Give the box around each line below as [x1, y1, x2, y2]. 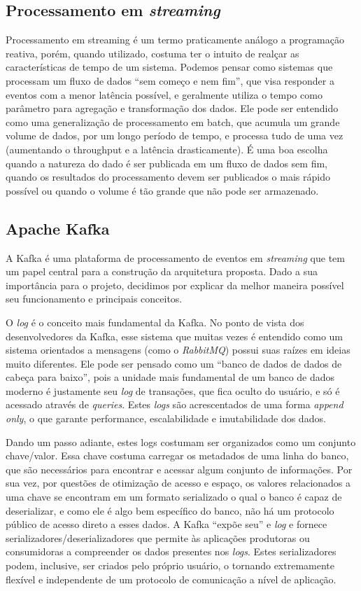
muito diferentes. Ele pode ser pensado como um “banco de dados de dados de [6, 356, 342, 370]
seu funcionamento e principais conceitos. [6, 291, 183, 306]
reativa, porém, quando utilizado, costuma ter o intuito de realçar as [6, 46, 299, 60]
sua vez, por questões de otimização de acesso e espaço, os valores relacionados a [6, 475, 351, 490]
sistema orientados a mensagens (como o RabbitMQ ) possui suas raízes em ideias [6, 342, 351, 357]
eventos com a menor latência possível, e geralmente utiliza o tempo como [6, 87, 323, 102]
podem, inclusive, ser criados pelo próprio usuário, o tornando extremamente [6, 558, 334, 572]
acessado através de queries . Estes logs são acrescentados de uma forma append [6, 397, 344, 412]
